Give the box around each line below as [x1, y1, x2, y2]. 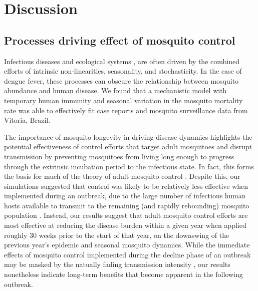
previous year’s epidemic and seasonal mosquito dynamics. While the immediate [4, 239, 250, 250]
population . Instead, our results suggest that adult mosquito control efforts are [4, 210, 248, 220]
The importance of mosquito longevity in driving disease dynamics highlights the [4, 131, 252, 142]
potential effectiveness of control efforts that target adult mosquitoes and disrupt [4, 141, 252, 152]
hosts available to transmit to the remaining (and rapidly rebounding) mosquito [4, 200, 249, 210]
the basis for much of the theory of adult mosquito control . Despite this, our [4, 171, 240, 181]
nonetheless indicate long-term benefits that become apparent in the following [4, 269, 243, 279]
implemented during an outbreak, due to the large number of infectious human [4, 190, 246, 201]
